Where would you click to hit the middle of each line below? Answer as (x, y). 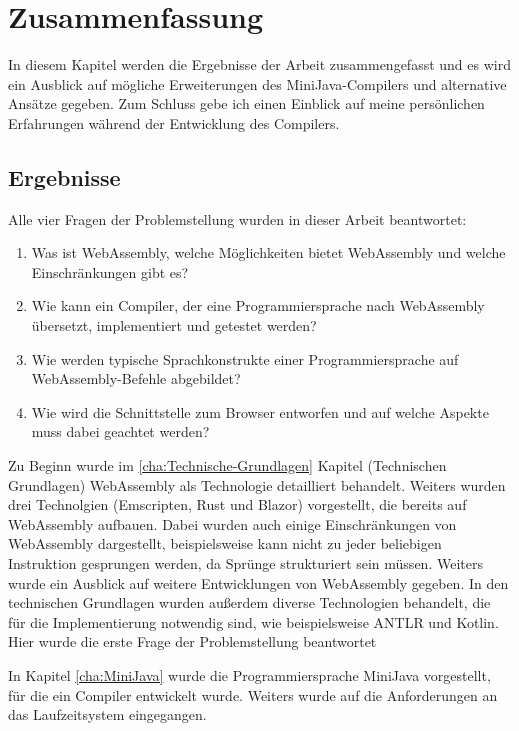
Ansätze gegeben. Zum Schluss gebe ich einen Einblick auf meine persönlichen (246, 103)
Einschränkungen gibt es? (110, 271)
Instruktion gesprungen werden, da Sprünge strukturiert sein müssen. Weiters (245, 563)
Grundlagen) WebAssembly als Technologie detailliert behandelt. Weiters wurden (257, 484)
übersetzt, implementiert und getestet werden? (174, 325)
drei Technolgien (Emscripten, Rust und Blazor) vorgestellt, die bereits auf (237, 504)
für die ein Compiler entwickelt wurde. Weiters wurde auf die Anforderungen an (253, 694)
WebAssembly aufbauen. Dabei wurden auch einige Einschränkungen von (232, 523)
